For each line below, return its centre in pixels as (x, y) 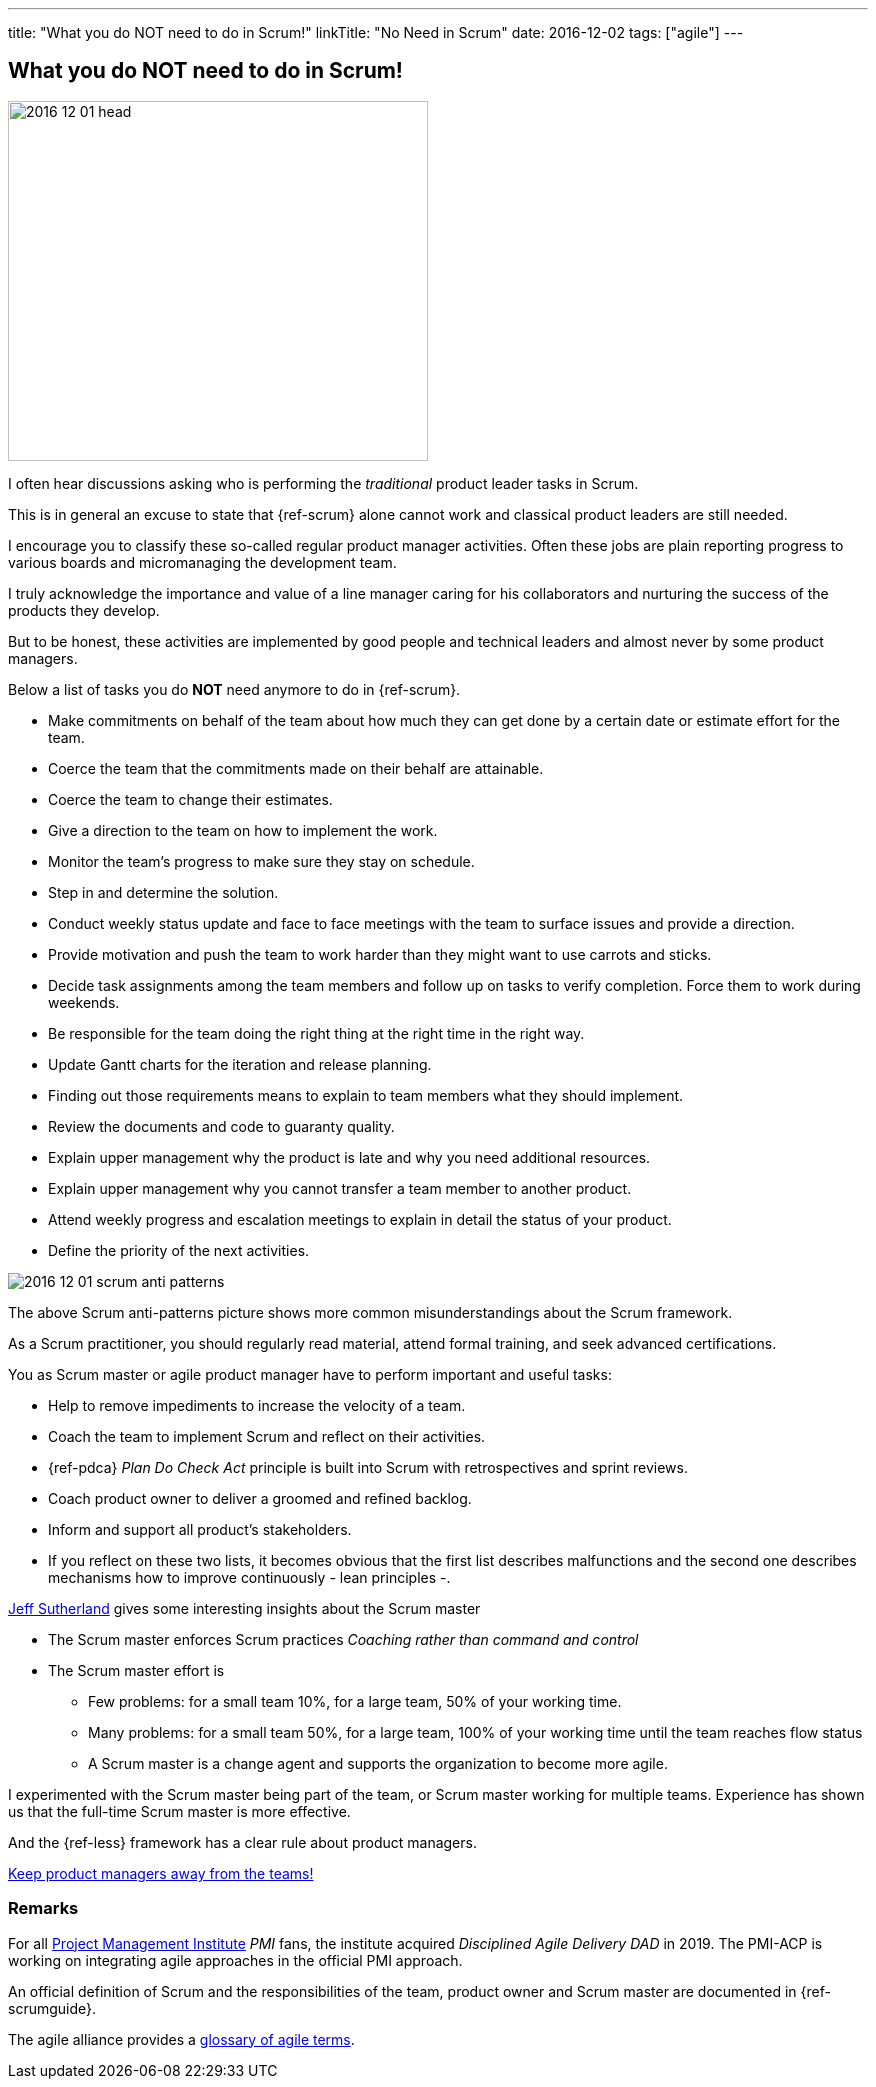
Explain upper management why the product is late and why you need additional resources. (349, 1157)
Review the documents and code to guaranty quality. (221, 1126)
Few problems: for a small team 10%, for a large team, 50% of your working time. (355, 1701)
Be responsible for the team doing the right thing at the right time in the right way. (316, 1033)
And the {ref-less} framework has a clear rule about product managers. (242, 1842)
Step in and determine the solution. (163, 892)
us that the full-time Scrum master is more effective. (179, 1811)
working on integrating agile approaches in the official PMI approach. (235, 1960)
